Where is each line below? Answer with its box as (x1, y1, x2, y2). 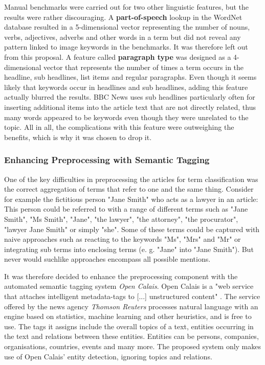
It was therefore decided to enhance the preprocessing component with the (4, 270, 238, 281)
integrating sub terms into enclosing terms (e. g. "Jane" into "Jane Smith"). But (4, 243, 254, 254)
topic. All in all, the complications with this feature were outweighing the (4, 122, 234, 132)
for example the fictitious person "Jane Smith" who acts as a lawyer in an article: (4, 193, 258, 204)
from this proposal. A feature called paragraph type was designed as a (4, 51, 231, 62)
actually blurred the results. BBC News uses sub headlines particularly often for (4, 92, 255, 102)
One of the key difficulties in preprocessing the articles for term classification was (4, 173, 258, 184)
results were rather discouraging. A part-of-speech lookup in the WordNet (4, 11, 242, 22)
